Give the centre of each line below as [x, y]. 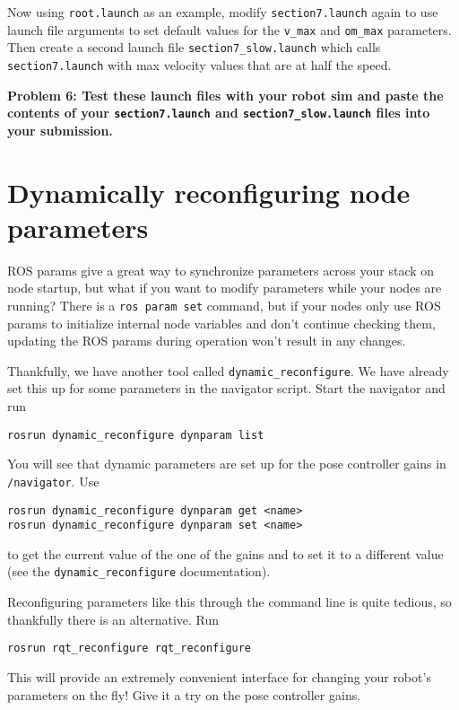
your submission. [60, 130]
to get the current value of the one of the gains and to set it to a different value [225, 553]
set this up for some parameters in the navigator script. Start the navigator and [226, 388]
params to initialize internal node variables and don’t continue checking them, [221, 323]
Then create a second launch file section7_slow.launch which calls [194, 47]
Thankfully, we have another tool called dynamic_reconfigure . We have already [228, 370]
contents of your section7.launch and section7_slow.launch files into [219, 113]
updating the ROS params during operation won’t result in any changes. [207, 341]
